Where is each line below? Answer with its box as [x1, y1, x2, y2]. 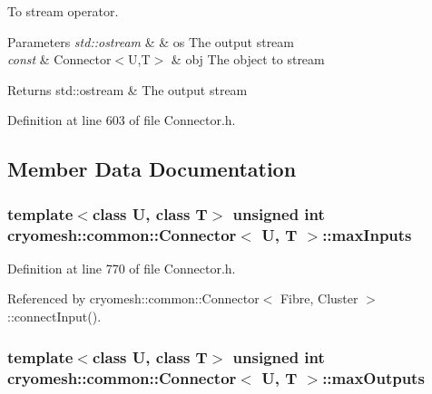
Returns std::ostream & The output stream [7, 80, 248, 99]
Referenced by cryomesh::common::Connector [7, 289, 260, 308]
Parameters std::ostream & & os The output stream [7, 32, 294, 51]
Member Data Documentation [7, 155, 297, 183]
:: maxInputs [322, 223, 412, 245]
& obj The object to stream [171, 50, 325, 69]
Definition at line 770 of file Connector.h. [7, 258, 236, 277]
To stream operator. [7, 2, 119, 20]
